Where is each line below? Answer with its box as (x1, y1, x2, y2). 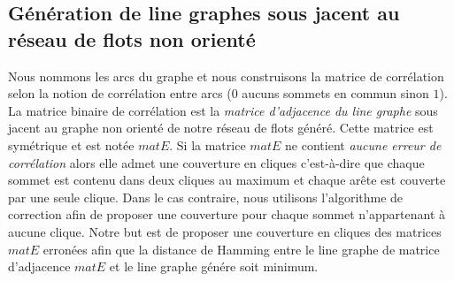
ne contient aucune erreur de (285, 135, 442, 154)
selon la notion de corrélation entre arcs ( (8, 84, 232, 103)
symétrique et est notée (8, 135, 135, 154)
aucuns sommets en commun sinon (242, 84, 429, 103)
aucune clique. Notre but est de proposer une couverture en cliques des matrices (8, 222, 442, 240)
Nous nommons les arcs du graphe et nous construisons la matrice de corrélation (8, 66, 444, 85)
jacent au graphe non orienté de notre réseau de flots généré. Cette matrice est (8, 118, 434, 137)
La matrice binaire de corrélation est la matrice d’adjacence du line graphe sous (8, 101, 438, 119)
